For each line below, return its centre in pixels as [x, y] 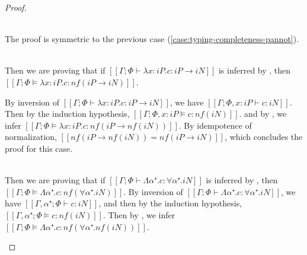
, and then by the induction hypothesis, [170, 203]
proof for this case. [39, 148]
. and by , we [263, 114]
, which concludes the [264, 137]
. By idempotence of [215, 125]
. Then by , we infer [139, 214]
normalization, [31, 137]
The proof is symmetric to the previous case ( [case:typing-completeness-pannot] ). [152, 39]
